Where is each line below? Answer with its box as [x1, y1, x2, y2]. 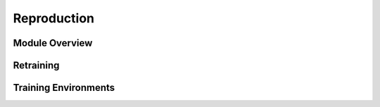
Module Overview [13, 37, 93, 49]
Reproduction [13, 10, 95, 26]
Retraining [13, 59, 60, 71]
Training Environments [13, 82, 115, 94]
